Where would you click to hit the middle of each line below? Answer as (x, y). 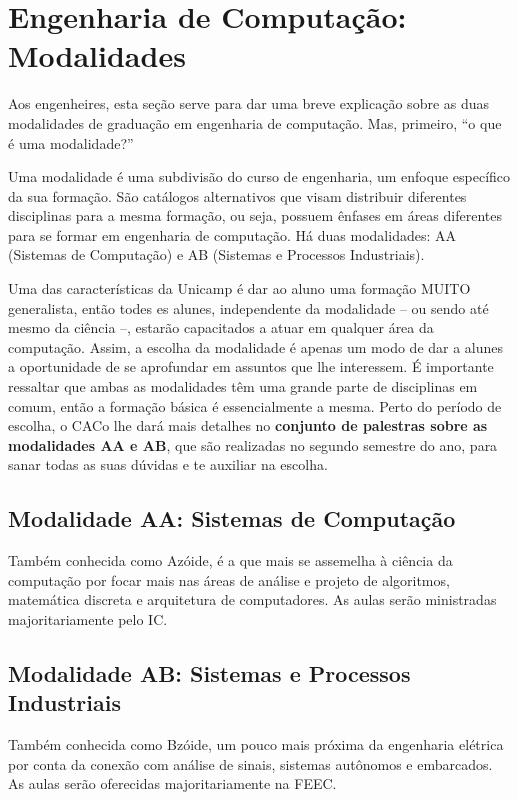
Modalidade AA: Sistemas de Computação (232, 518)
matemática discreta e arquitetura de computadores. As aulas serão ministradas (252, 599)
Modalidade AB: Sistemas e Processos (209, 672)
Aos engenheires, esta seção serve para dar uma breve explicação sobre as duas (249, 103)
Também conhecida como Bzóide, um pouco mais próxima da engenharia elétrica (256, 744)
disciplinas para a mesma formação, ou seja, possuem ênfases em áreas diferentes (255, 215)
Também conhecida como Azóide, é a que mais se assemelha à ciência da (230, 560)
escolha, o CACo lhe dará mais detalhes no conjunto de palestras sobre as (248, 425)
